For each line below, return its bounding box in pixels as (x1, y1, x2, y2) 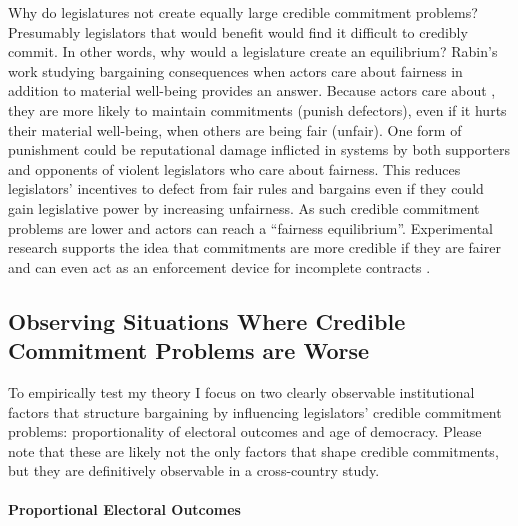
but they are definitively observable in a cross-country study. (8, 460, 380, 481)
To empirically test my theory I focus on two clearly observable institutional (8, 381, 475, 402)
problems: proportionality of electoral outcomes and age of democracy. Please (8, 421, 482, 442)
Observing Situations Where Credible (8, 305, 406, 336)
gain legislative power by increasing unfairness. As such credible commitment (8, 197, 480, 218)
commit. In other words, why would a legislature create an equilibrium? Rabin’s (8, 41, 498, 62)
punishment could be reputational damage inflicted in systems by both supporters (8, 139, 510, 160)
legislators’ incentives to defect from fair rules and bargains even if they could (8, 178, 484, 199)
